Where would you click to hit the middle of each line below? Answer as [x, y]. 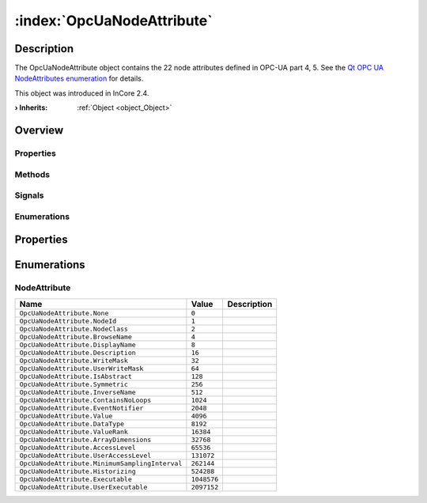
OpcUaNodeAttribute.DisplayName [77, 344]
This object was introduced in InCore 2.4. [82, 93]
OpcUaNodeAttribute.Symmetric [74, 384]
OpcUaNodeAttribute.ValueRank [74, 431]
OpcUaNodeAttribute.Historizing [77, 471]
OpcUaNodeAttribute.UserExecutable [83, 487]
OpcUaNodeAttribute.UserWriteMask [81, 368]
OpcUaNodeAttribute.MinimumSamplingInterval [101, 463]
